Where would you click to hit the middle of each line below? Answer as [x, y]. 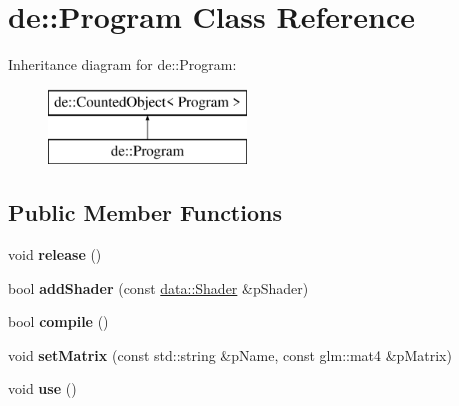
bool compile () [58, 321]
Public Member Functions [145, 212]
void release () [55, 254]
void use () [42, 388]
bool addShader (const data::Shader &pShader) [158, 287]
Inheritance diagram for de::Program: [122, 64]
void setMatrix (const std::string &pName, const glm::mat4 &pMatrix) [230, 354]
